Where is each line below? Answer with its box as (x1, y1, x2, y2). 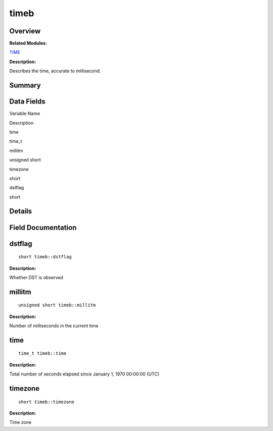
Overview (9, 27, 41, 35)
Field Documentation (9, 223, 77, 232)
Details (9, 207, 32, 215)
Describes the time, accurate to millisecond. (9, 68, 101, 74)
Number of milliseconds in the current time (9, 323, 99, 329)
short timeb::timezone (18, 399, 75, 405)
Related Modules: (9, 40, 48, 46)
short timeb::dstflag (18, 254, 72, 260)
